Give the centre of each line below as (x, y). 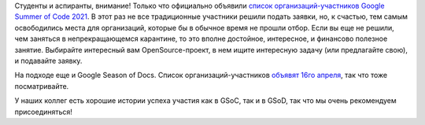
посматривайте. (42, 86)
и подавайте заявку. (48, 61)
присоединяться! (43, 112)
